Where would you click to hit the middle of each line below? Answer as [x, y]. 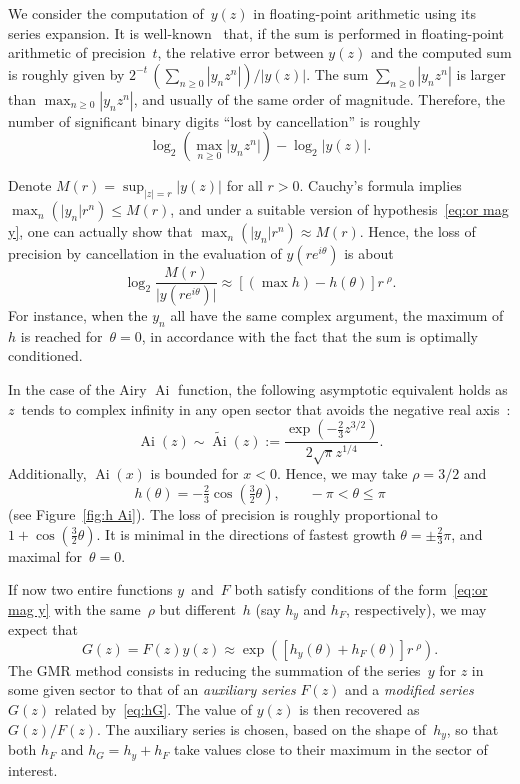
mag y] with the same [74, 608]
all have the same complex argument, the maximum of [337, 315]
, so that [472, 728]
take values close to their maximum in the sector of [331, 749]
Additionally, [47, 473]
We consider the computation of [106, 13]
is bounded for [194, 473]
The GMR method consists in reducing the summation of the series [214, 669]
